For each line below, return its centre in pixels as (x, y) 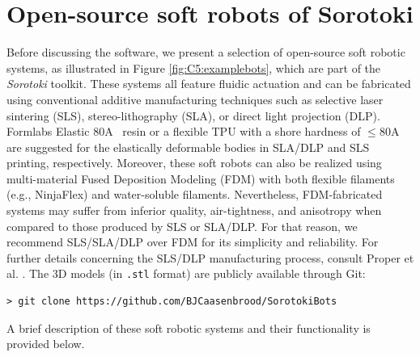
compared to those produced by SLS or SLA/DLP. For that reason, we (182, 226)
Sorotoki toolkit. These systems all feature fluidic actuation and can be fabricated (209, 84)
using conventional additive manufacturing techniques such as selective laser (195, 99)
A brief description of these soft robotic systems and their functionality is (189, 328)
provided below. (46, 344)
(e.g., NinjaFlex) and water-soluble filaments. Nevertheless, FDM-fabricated (195, 194)
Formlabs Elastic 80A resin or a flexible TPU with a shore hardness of (184, 131)
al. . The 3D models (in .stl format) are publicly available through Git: (186, 273)
